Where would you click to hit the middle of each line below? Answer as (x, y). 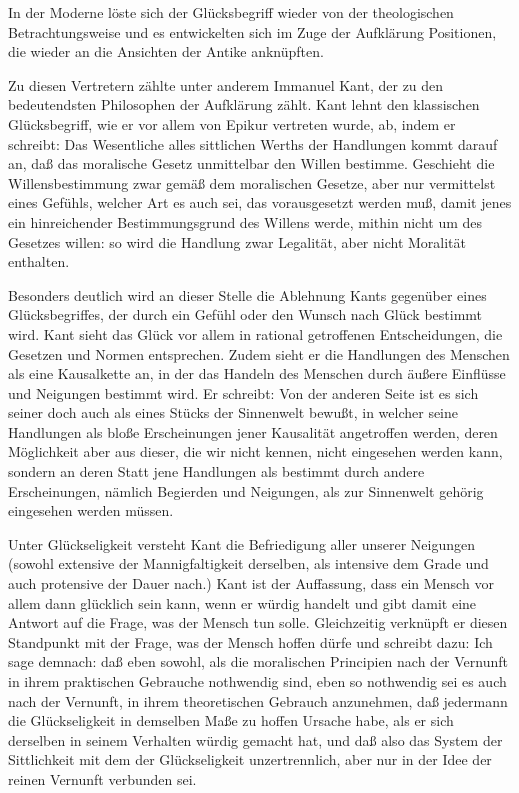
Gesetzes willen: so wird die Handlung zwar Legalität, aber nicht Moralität (237, 241)
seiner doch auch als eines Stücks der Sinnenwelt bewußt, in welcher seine (233, 412)
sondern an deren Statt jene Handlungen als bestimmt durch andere (216, 471)
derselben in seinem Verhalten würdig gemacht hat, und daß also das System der (255, 739)
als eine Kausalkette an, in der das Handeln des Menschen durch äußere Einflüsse (257, 373)
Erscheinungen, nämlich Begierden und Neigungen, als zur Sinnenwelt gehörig (246, 490)
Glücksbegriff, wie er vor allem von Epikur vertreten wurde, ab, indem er (232, 123)
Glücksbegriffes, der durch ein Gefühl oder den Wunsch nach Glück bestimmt (245, 314)
